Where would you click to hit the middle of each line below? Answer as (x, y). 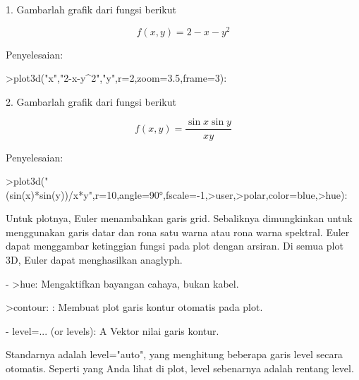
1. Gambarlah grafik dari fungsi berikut (91, 9)
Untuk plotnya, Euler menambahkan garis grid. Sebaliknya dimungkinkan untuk (179, 218)
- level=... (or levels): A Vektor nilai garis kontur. (112, 330)
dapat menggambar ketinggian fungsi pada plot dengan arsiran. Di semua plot (175, 246)
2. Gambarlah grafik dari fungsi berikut (91, 101)
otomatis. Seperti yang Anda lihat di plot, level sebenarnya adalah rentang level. (180, 368)
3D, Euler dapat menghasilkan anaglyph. (94, 260)
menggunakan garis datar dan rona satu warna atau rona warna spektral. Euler (178, 232)
